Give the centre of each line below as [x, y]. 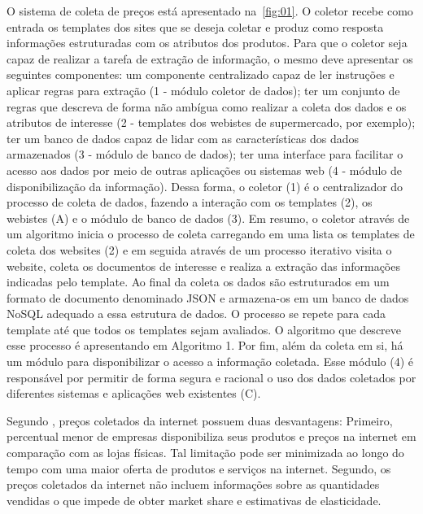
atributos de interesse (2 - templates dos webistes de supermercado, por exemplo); [211, 122]
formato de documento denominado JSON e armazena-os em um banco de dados [208, 297]
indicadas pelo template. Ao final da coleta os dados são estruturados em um [198, 282]
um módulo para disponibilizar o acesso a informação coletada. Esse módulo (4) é [210, 362]
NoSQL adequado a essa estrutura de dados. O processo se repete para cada [196, 314]
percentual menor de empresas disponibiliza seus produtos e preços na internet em [211, 436]
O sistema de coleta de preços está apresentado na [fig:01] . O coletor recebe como [210, 11]
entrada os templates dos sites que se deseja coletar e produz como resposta [195, 26]
